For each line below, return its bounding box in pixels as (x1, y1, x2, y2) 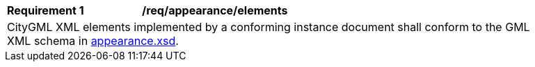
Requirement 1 (7, 3, 84, 17)
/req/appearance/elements (142, 3, 288, 17)
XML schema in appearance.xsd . (7, 34, 179, 48)
